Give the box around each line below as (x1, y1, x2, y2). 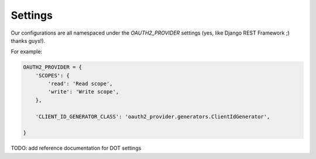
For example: (11, 48, 43, 55)
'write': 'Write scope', (47, 89, 119, 95)
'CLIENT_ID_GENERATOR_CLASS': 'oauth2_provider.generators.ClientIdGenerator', (35, 113, 270, 120)
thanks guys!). (11, 37, 46, 44)
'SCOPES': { (35, 72, 70, 79)
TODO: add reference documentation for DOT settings (11, 144, 142, 152)
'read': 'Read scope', (47, 80, 114, 87)
